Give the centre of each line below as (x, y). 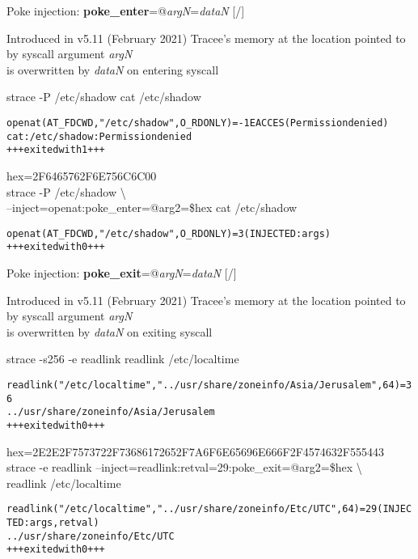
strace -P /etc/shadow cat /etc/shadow (104, 97)
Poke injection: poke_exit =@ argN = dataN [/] (122, 273)
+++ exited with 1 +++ (56, 150)
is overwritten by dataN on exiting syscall (110, 331)
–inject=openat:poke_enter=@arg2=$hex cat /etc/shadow (152, 208)
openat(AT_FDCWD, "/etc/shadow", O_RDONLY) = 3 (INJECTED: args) (169, 233)
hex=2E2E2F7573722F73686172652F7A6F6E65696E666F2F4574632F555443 (195, 451)
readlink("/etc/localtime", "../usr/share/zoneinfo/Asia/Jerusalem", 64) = (206, 385)
